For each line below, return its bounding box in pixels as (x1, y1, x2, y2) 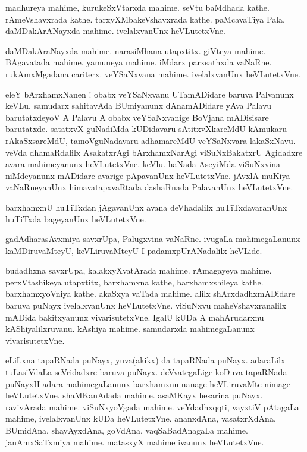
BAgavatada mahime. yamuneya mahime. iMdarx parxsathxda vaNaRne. (5, 56, 272, 68)
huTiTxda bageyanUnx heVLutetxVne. (5, 212, 146, 225)
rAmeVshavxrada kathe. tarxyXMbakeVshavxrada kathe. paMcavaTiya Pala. (5, 12, 285, 25)
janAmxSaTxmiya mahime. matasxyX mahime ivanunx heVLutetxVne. (5, 435, 264, 448)
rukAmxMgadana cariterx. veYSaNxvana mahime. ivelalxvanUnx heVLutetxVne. (5, 67, 300, 80)
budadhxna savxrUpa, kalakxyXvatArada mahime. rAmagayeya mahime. (5, 264, 272, 277)
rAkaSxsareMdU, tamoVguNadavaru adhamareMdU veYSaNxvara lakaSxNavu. (5, 134, 296, 146)
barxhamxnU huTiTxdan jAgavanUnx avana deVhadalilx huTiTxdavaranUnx (5, 200, 287, 213)
